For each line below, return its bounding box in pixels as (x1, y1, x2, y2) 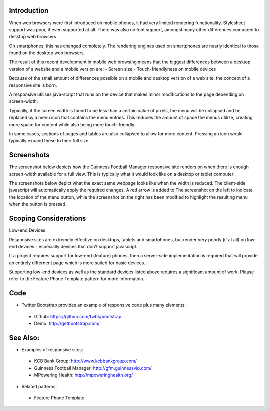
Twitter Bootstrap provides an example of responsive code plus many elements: (21, 302, 186, 308)
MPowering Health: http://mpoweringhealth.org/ (34, 372, 133, 378)
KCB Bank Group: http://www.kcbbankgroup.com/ (34, 358, 137, 364)
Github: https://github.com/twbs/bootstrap (34, 313, 122, 319)
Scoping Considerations (9, 214, 86, 223)
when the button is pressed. (9, 201, 67, 207)
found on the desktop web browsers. (9, 50, 85, 56)
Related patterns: (21, 383, 57, 389)
